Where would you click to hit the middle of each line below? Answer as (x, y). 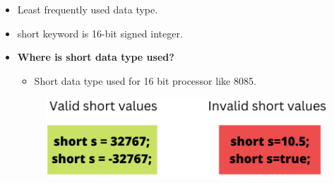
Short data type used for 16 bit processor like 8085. (145, 80)
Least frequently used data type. (88, 9)
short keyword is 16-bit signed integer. (100, 33)
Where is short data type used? (96, 57)
